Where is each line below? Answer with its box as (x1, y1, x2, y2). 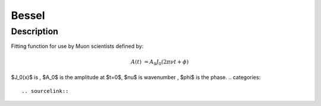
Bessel (11, 9, 45, 22)
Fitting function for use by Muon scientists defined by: (11, 43, 144, 50)
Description (11, 26, 59, 37)
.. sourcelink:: (21, 88, 69, 94)
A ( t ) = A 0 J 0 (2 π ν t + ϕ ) (131, 58, 189, 66)
